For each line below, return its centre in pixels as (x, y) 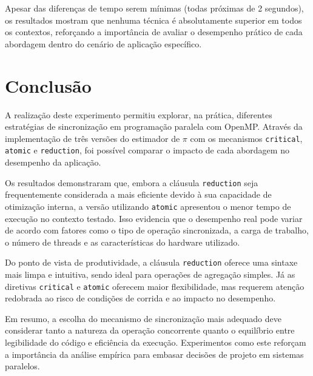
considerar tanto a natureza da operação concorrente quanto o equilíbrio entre (150, 330)
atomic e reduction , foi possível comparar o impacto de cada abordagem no (147, 150)
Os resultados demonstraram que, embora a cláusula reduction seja (132, 182)
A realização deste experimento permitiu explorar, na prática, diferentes (139, 114)
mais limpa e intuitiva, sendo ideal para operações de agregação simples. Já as (150, 274)
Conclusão (48, 85)
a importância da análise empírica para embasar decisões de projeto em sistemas (154, 354)
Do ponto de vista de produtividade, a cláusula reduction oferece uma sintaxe (151, 262)
